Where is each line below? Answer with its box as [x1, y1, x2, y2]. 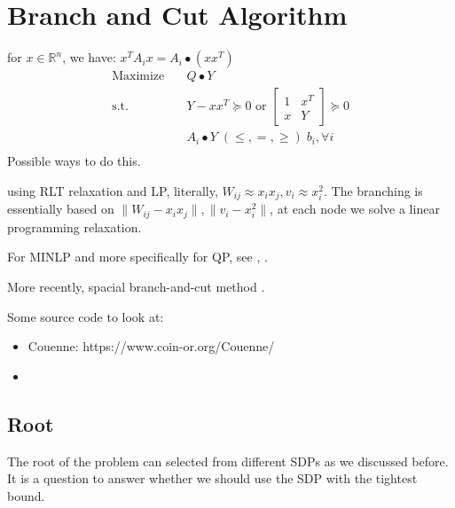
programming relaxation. [7, 217, 142, 236]
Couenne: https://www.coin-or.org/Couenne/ [27, 337, 275, 356]
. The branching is [324, 181, 423, 199]
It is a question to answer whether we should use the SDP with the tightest [7, 469, 418, 488]
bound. [7, 486, 45, 504]
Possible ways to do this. [7, 152, 141, 170]
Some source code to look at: [7, 307, 164, 325]
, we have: [62, 48, 116, 66]
